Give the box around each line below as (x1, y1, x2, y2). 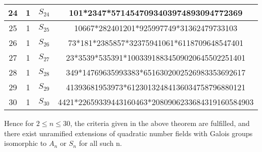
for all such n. (78, 138, 122, 148)
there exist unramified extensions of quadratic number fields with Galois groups (4, 128, 253, 138)
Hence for (4, 118, 34, 128)
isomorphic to (4, 138, 47, 148)
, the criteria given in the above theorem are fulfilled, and (70, 118, 250, 128)
